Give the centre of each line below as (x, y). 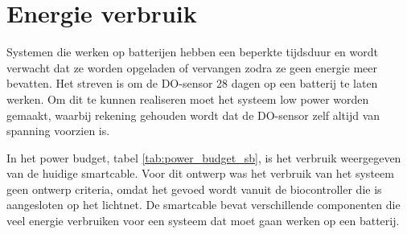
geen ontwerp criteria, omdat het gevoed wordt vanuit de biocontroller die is (194, 189)
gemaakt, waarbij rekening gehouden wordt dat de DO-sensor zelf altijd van (193, 115)
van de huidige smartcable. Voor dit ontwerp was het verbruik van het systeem (200, 173)
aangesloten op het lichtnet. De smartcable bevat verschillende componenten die (203, 205)
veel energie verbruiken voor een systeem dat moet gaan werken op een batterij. (203, 221)
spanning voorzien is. (58, 131)
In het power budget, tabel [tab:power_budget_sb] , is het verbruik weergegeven (204, 157)
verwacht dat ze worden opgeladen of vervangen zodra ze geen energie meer (192, 67)
